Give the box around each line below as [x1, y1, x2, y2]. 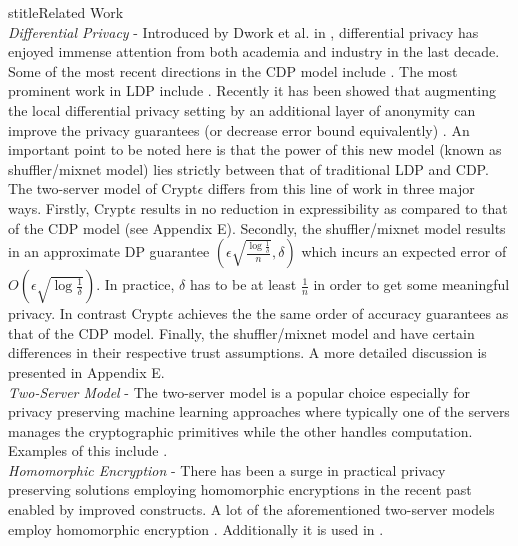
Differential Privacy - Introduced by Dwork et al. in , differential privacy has [8, 21, 479, 42]
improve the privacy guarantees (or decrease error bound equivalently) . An [8, 119, 470, 140]
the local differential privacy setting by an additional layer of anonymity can [8, 99, 476, 120]
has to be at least [189, 274, 297, 295]
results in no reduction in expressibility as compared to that [140, 197, 508, 218]
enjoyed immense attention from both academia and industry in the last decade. [8, 41, 500, 62]
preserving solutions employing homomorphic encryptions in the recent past [8, 479, 472, 500]
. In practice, [96, 274, 175, 295]
